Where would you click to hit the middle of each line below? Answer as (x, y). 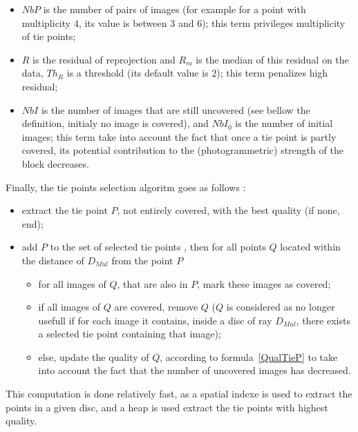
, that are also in (152, 283)
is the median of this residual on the (272, 59)
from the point (142, 260)
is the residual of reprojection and (104, 59)
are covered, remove (156, 307)
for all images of (72, 283)
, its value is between (123, 22)
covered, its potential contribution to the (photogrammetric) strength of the (182, 150)
